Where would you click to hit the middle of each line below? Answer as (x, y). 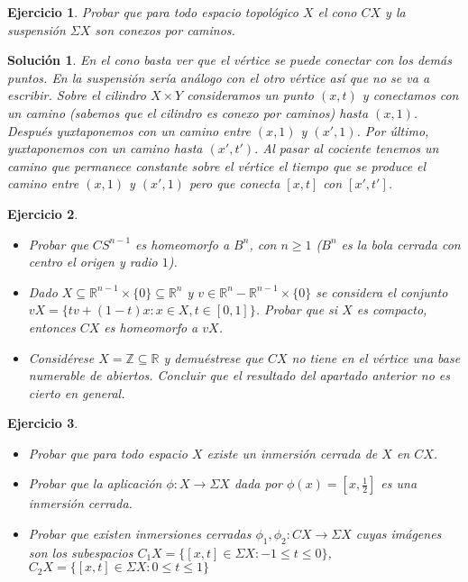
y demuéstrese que (213, 357)
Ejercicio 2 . (43, 213)
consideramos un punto (251, 95)
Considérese (61, 357)
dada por (258, 483)
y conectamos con (410, 95)
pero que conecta (234, 183)
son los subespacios (81, 552)
